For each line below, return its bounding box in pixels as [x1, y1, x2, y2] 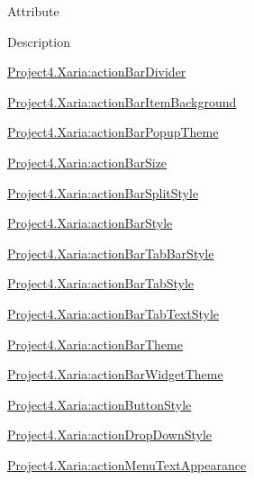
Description [7, 32, 70, 50]
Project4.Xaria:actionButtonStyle [7, 394, 192, 413]
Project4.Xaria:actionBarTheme [7, 334, 183, 353]
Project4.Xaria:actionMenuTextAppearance [7, 455, 247, 474]
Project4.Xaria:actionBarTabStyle [7, 274, 195, 293]
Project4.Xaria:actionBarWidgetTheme [7, 365, 223, 384]
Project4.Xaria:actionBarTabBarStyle [7, 243, 214, 262]
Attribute [7, 2, 59, 20]
